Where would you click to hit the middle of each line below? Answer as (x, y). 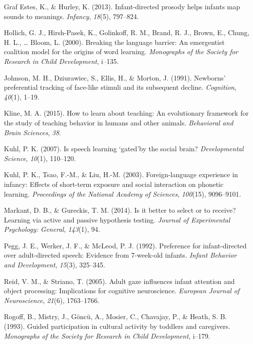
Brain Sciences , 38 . (32, 132)
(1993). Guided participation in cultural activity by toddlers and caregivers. (117, 326)
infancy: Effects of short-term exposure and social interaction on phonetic (114, 184)
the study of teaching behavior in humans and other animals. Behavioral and (119, 122)
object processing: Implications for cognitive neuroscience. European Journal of (122, 291)
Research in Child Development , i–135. (61, 61)
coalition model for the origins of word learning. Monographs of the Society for (121, 51)
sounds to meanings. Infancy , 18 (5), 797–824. (71, 16)
